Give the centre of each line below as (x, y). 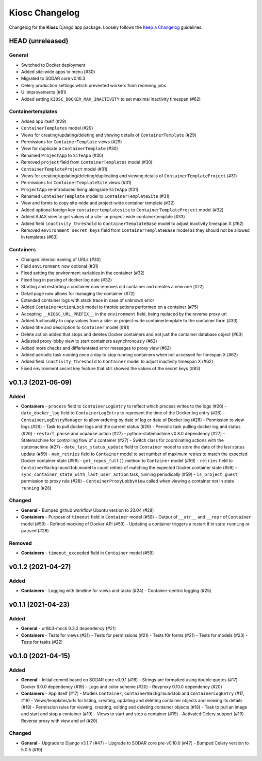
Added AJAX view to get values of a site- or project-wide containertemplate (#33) (103, 217)
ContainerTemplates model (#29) (57, 128)
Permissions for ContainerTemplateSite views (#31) (76, 183)
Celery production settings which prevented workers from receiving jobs (94, 85)
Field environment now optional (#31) (60, 266)
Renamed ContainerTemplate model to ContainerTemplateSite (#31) (95, 196)
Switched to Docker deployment (53, 65)
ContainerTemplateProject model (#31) (64, 169)
